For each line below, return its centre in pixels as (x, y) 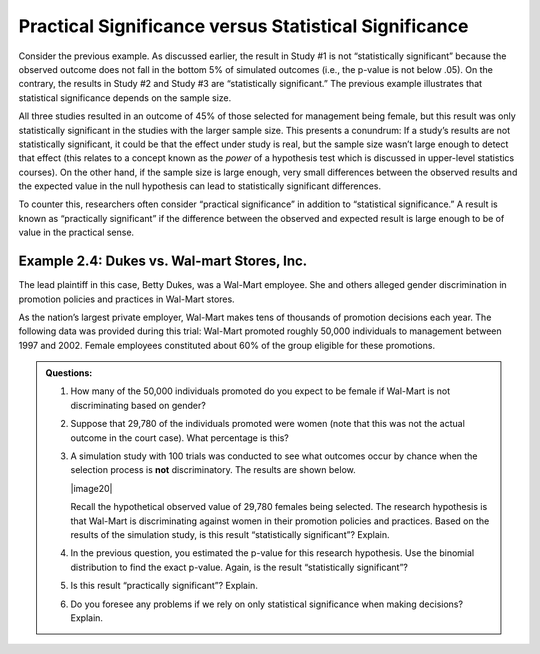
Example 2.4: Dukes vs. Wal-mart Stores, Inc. (163, 261)
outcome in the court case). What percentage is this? (179, 437)
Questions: (69, 373)
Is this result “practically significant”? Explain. (164, 586)
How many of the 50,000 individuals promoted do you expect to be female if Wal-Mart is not (260, 391)
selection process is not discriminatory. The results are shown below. (213, 470)
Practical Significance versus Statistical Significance (243, 26)
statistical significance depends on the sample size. (125, 97)
